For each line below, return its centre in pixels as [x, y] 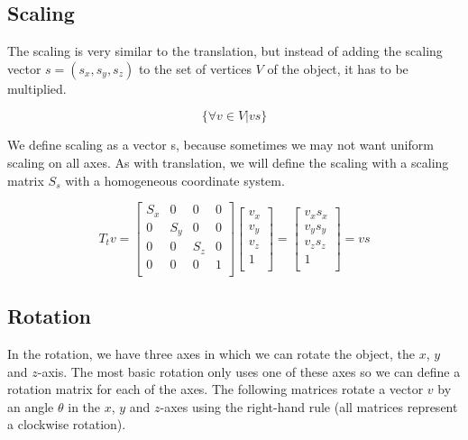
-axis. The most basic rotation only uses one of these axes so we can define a [249, 371]
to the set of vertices [195, 68]
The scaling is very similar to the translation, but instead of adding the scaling [225, 51]
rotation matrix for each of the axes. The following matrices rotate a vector [216, 389]
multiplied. [37, 88]
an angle [31, 406]
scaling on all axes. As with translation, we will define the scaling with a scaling [228, 162]
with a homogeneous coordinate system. [175, 180]
